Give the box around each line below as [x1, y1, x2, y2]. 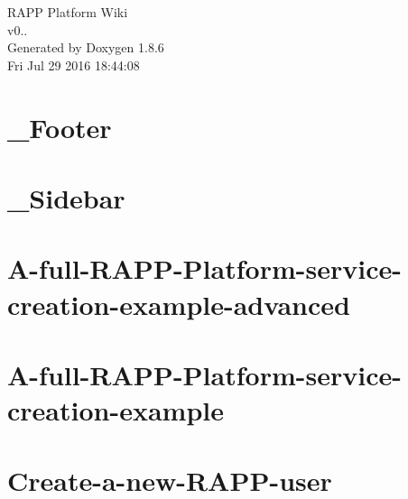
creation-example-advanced [7, 285, 350, 322]
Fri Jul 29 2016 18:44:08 [7, 55, 140, 74]
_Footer [7, 108, 112, 145]
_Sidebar [7, 179, 125, 216]
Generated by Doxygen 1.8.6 [7, 38, 164, 57]
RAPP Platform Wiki [7, 3, 128, 21]
